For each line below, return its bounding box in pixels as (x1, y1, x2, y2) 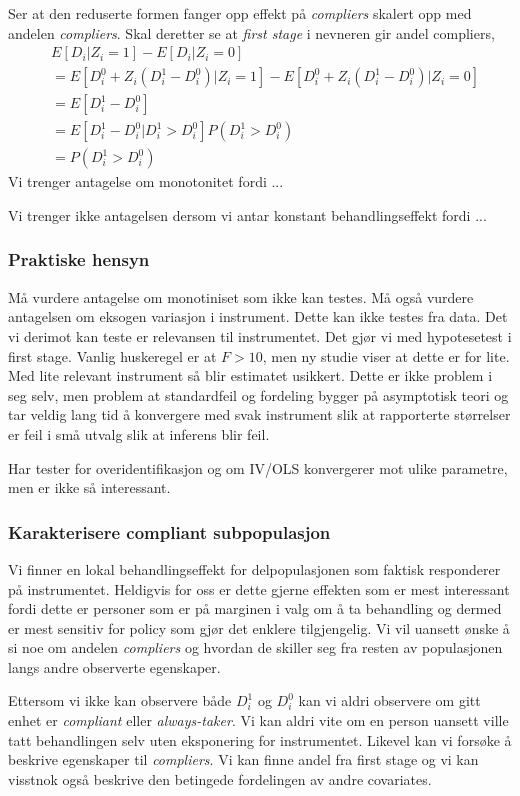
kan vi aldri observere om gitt (298, 690, 481, 711)
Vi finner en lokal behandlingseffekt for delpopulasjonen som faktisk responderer (8, 558, 501, 579)
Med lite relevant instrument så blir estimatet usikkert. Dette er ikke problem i (8, 365, 493, 386)
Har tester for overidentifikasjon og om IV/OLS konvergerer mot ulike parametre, (8, 457, 508, 478)
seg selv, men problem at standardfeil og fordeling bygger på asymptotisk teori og (8, 384, 509, 405)
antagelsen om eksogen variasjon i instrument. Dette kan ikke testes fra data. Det (8, 306, 508, 327)
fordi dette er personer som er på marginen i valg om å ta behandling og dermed (8, 598, 502, 619)
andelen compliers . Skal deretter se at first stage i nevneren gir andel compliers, (8, 22, 495, 43)
